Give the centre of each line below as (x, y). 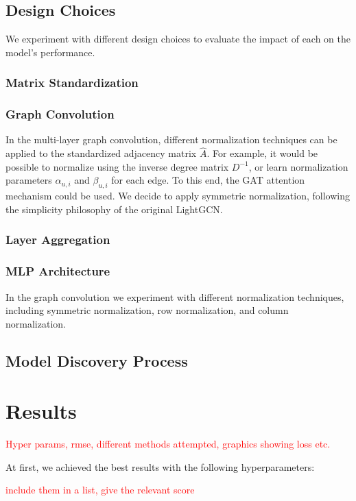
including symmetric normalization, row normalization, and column (147, 310)
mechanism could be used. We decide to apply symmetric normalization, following (178, 196)
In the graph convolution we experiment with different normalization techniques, (175, 296)
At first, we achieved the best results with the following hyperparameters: (160, 466)
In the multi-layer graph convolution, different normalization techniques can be (171, 139)
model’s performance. (50, 52)
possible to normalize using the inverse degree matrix (117, 166)
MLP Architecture (58, 271)
